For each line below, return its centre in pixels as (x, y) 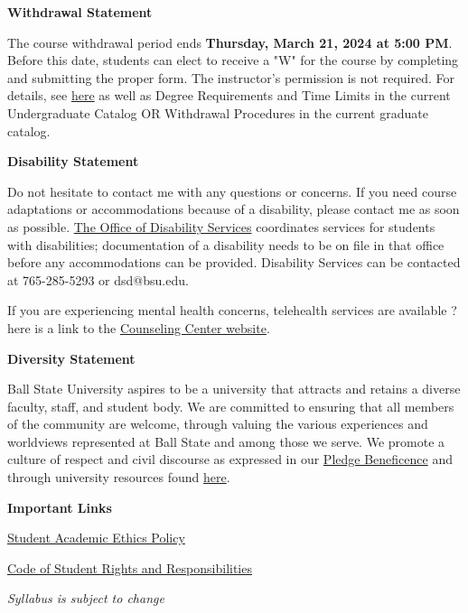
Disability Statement (73, 161)
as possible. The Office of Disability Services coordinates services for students (221, 226)
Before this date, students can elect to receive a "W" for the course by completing (233, 60)
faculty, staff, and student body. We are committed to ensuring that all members (231, 406)
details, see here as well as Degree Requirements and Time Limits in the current (229, 95)
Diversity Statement (71, 358)
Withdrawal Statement (80, 12)
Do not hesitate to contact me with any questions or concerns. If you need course (232, 191)
